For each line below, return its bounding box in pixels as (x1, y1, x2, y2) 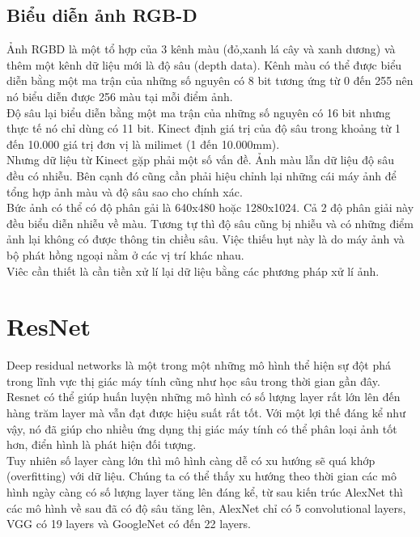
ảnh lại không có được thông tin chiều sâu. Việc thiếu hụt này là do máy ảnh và (6, 230, 405, 247)
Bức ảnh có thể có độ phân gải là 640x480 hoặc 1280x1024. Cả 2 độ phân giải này (6, 199, 414, 216)
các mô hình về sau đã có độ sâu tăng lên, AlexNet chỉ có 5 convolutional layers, (6, 499, 406, 516)
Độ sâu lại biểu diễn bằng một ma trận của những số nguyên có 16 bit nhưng (6, 104, 391, 121)
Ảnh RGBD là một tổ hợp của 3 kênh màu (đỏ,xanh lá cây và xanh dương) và (6, 40, 396, 57)
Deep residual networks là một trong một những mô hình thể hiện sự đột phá (6, 357, 392, 374)
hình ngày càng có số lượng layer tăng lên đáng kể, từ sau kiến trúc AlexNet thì (6, 483, 403, 500)
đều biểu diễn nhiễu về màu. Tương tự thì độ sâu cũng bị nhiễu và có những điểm (6, 214, 414, 231)
